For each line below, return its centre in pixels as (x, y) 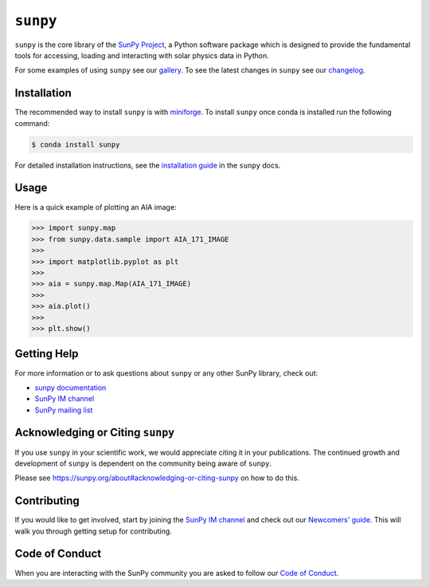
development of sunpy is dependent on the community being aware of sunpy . (143, 463)
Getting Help (47, 354)
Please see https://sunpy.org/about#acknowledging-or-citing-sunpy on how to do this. (157, 478)
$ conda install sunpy (76, 144)
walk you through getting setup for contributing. (94, 531)
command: (32, 123)
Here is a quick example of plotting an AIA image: (96, 207)
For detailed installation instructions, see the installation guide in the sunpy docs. (148, 165)
